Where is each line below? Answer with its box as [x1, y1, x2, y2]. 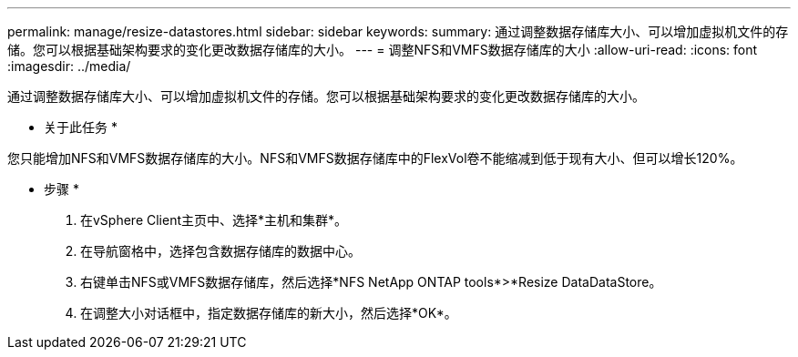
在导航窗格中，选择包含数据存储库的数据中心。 [80, 243, 361, 259]
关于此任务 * [44, 119, 118, 135]
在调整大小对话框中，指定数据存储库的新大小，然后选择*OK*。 [80, 305, 457, 321]
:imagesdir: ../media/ [7, 58, 131, 74]
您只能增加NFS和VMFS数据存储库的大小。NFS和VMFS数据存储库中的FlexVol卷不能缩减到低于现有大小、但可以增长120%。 [7, 150, 743, 166]
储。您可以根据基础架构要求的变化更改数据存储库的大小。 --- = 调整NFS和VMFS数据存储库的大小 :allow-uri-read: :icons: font [7, 42, 758, 57]
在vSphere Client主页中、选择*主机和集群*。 [80, 212, 348, 228]
